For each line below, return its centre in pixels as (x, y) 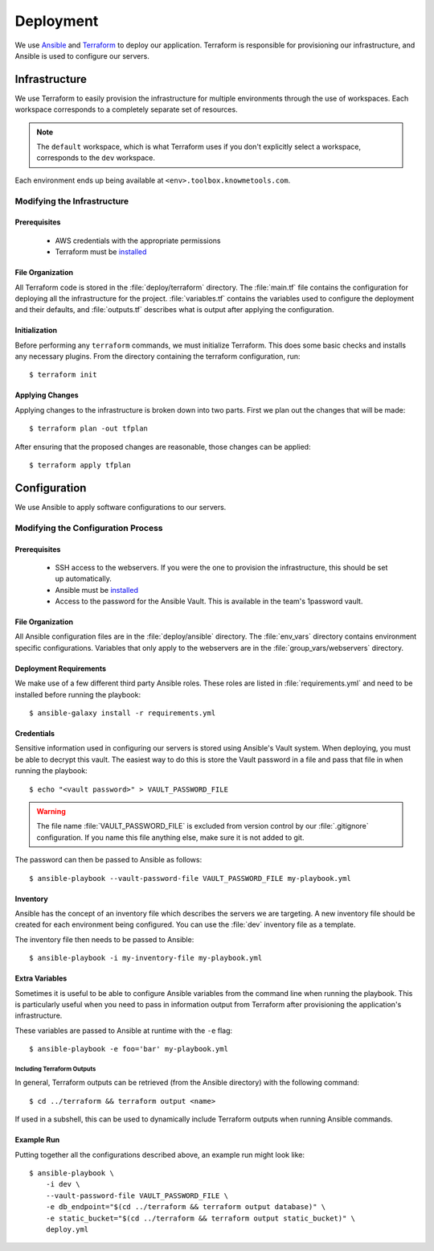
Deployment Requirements (61, 669)
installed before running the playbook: (78, 694)
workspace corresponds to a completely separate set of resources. (126, 109)
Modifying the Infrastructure (72, 201)
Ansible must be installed (96, 590)
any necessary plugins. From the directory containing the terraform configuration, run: (158, 356)
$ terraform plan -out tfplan (89, 429)
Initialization (36, 331)
